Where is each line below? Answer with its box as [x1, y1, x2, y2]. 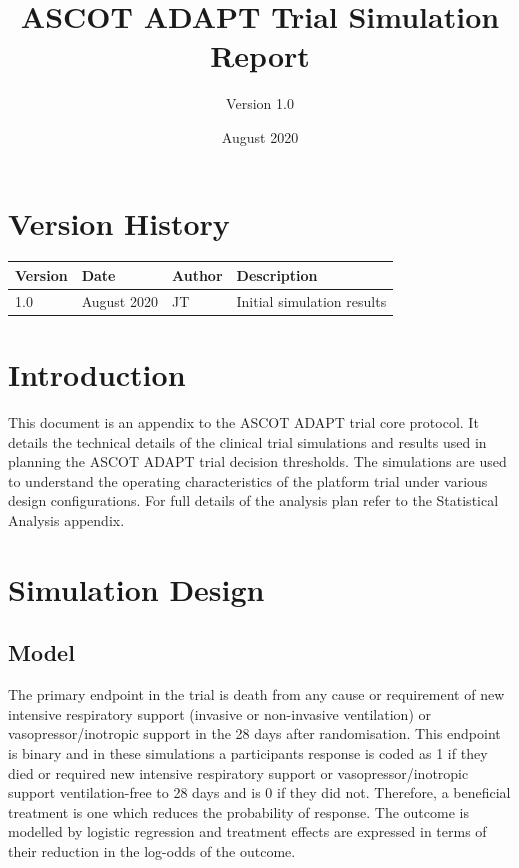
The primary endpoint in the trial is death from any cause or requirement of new [8, 684, 505, 705]
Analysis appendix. [8, 509, 125, 530]
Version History [8, 202, 230, 243]
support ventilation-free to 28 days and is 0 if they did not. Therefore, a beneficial [8, 782, 511, 803]
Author [171, 264, 223, 285]
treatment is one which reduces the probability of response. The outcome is [8, 801, 469, 822]
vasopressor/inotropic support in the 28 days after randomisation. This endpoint [8, 723, 501, 744]
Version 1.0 [226, 93, 294, 114]
